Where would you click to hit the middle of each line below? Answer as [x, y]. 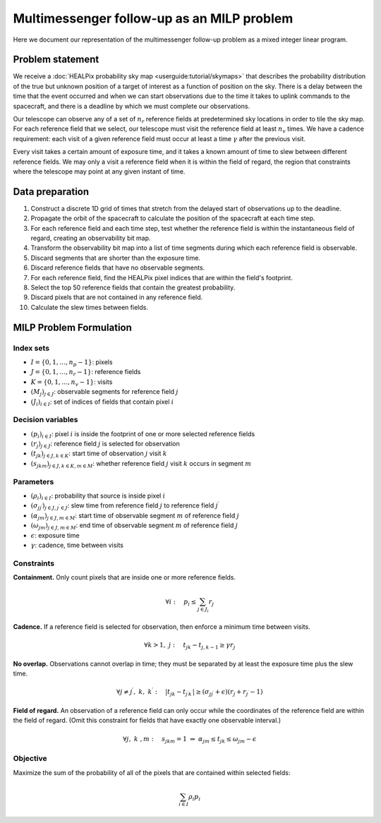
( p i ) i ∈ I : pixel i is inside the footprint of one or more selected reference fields [143, 434]
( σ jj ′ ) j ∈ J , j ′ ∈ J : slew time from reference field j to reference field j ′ [125, 506]
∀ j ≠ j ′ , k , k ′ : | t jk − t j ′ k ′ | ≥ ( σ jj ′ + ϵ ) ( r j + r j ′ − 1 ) [190, 692]
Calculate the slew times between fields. [89, 307]
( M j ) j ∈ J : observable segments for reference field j [105, 392]
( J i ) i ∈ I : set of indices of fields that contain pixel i [102, 402]
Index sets [31, 348]
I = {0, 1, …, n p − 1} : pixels [72, 362]
